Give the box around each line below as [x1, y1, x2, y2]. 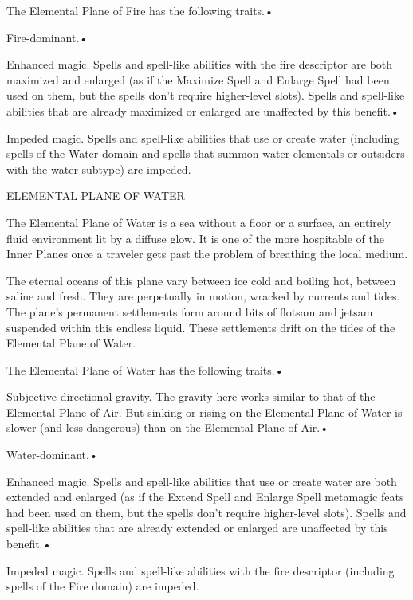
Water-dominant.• [6, 446, 98, 463]
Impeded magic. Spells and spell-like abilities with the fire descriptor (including [6, 562, 395, 578]
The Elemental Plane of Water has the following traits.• [6, 361, 284, 378]
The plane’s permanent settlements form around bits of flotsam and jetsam [6, 303, 373, 320]
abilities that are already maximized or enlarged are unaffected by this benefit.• [6, 102, 399, 119]
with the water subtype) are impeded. [6, 160, 191, 177]
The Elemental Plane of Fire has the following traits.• [6, 2, 273, 18]
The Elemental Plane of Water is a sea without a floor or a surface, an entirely [6, 214, 391, 230]
